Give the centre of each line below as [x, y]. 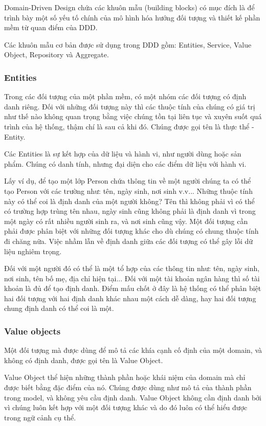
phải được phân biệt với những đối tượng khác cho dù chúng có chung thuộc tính [131, 231]
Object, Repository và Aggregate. [57, 54]
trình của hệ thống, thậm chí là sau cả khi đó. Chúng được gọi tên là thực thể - [129, 126]
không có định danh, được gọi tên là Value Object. [84, 360]
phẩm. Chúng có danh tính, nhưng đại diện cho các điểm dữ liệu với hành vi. [125, 163]
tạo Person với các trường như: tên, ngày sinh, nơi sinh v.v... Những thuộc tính [128, 190]
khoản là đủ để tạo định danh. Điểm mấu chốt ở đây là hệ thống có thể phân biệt [133, 288]
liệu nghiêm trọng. [33, 251]
